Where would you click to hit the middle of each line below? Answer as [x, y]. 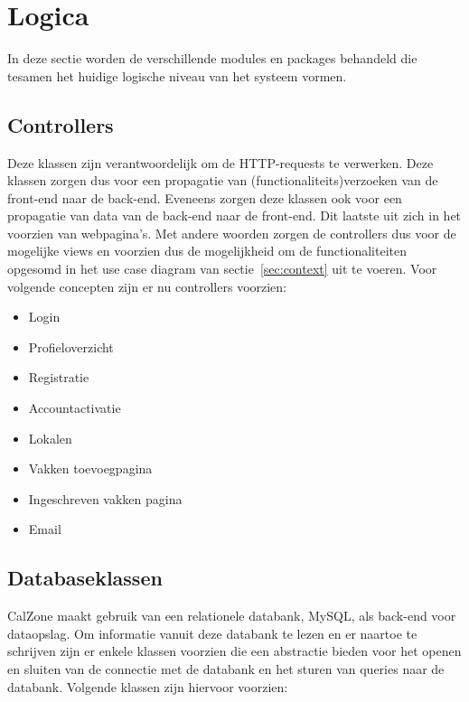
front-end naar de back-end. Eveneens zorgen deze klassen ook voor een [205, 197]
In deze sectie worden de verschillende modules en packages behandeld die [212, 58]
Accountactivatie [75, 408]
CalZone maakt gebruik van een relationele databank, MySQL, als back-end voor [232, 616]
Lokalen [50, 438]
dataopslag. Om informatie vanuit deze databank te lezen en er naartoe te [212, 633]
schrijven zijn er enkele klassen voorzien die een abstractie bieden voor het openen [234, 651]
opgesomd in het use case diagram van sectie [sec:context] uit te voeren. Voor [222, 269]
